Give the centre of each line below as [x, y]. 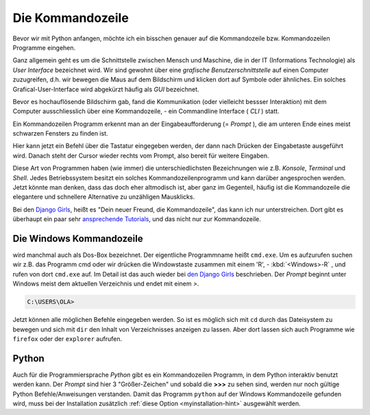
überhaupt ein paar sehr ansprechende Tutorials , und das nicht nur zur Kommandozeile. [137, 219]
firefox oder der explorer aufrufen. [67, 339]
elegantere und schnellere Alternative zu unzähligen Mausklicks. [104, 197]
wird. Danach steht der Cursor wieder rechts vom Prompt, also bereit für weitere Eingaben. [141, 155]
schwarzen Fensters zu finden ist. [61, 134]
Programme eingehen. [44, 47]
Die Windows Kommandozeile [78, 239]
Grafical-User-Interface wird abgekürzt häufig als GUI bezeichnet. [106, 89]
